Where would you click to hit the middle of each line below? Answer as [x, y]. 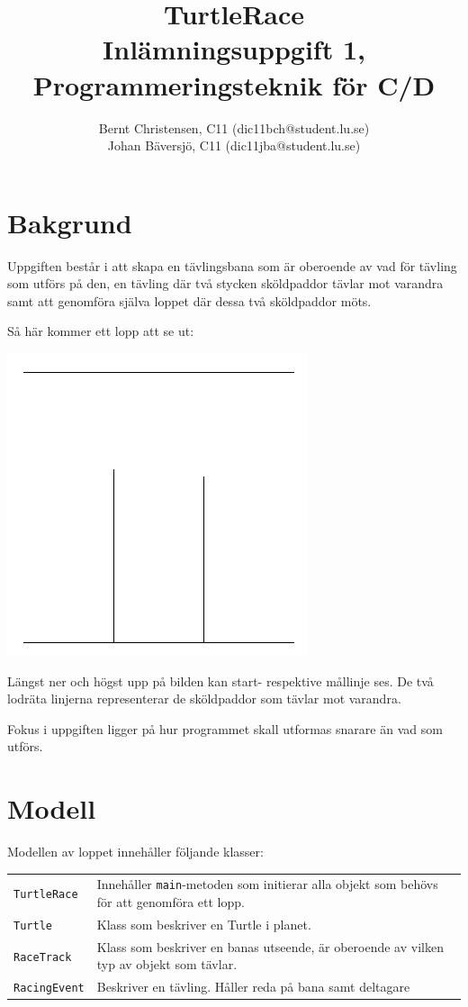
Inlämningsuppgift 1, [234, 49]
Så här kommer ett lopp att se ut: [101, 331]
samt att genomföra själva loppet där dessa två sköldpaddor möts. [189, 300]
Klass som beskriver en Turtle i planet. [204, 924]
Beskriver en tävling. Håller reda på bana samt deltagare [253, 987]
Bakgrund [70, 222]
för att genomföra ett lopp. [171, 902]
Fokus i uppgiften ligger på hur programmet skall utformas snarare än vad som [225, 728]
